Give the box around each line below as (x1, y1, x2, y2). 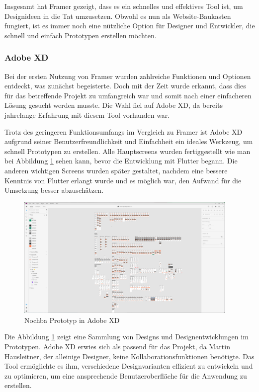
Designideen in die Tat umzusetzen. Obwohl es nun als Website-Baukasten (4, 10, 231, 21)
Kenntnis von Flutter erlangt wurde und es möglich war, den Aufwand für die (4, 175, 242, 185)
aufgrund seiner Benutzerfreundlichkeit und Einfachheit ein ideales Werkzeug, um (4, 136, 253, 147)
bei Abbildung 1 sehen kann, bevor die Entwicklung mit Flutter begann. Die (4, 156, 238, 166)
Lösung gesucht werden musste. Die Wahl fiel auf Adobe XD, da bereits (4, 100, 223, 110)
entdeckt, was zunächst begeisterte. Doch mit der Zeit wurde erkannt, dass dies (4, 80, 246, 91)
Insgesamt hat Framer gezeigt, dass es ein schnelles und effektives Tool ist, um (4, 1, 243, 11)
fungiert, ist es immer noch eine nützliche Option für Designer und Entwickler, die (4, 20, 255, 31)
